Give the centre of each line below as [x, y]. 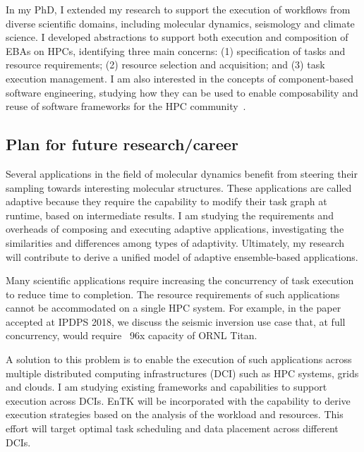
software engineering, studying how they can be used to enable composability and [182, 92]
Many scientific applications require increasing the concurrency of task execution [180, 280]
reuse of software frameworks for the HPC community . [126, 106]
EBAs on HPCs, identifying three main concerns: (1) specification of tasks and [176, 50]
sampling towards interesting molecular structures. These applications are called [179, 187]
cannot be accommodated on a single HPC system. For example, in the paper [174, 308]
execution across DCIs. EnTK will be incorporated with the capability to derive [178, 400]
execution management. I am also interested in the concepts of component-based [180, 78]
